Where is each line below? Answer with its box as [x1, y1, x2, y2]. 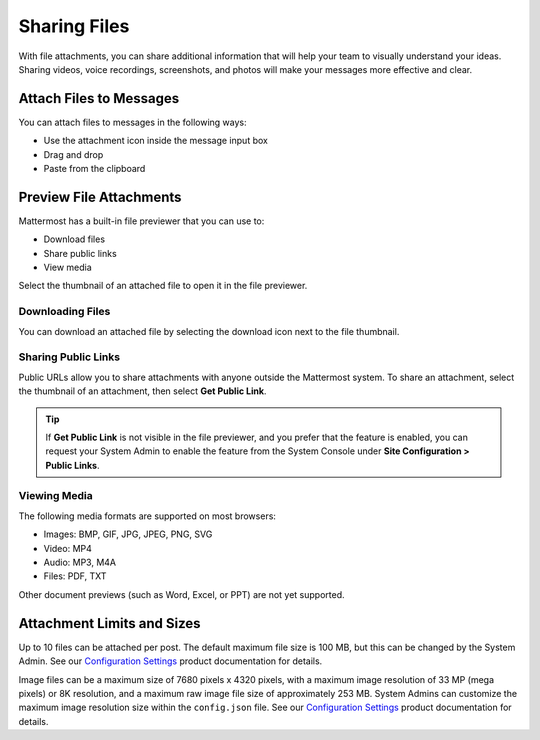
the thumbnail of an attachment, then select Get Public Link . [18, 385, 267, 397]
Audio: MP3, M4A [43, 556, 117, 569]
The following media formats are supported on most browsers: [18, 510, 277, 522]
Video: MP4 [43, 542, 92, 554]
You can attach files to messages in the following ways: [18, 116, 247, 128]
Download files [43, 233, 105, 245]
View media [43, 261, 92, 274]
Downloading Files [18, 305, 111, 319]
